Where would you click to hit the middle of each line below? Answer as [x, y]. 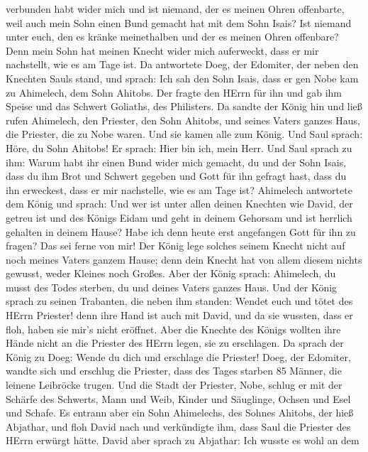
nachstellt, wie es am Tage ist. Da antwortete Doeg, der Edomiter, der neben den [182, 64]
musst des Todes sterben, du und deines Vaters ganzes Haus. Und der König [172, 287]
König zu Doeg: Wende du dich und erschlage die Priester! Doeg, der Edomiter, [178, 356]
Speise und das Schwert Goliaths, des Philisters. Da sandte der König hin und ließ [184, 106]
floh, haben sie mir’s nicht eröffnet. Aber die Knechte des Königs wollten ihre [173, 329]
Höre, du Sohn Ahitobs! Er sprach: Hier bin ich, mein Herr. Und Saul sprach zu [179, 147]
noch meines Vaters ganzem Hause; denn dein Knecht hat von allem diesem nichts [184, 259]
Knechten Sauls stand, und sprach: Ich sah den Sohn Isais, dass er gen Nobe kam [182, 78]
